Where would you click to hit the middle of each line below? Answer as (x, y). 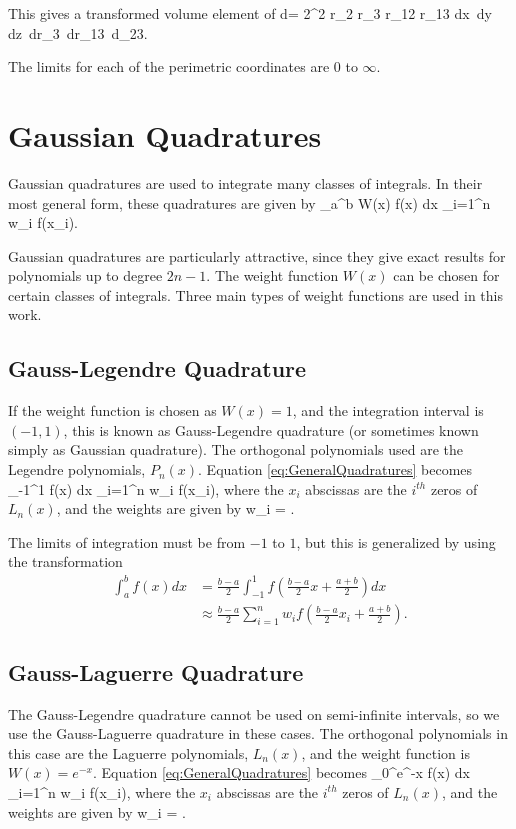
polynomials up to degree (85, 275)
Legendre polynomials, (77, 469)
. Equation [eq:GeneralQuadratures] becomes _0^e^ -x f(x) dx (281, 772)
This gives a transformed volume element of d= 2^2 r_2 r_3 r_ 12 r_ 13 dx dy (250, 13)
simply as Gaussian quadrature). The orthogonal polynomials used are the (235, 449)
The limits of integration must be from (127, 541)
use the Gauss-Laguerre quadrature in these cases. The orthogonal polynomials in (258, 733)
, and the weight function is (385, 752)
